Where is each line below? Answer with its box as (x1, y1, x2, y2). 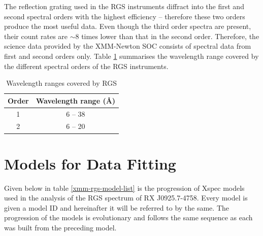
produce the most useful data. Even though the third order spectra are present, (4, 21, 251, 31)
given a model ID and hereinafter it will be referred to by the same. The (4, 202, 229, 213)
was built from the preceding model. (4, 222, 117, 233)
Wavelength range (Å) (36, 95, 116, 106)
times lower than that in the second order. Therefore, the (81, 30, 259, 41)
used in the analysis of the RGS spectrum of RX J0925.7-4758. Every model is (4, 192, 248, 203)
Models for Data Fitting (4, 153, 176, 174)
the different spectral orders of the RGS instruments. (4, 60, 169, 71)
